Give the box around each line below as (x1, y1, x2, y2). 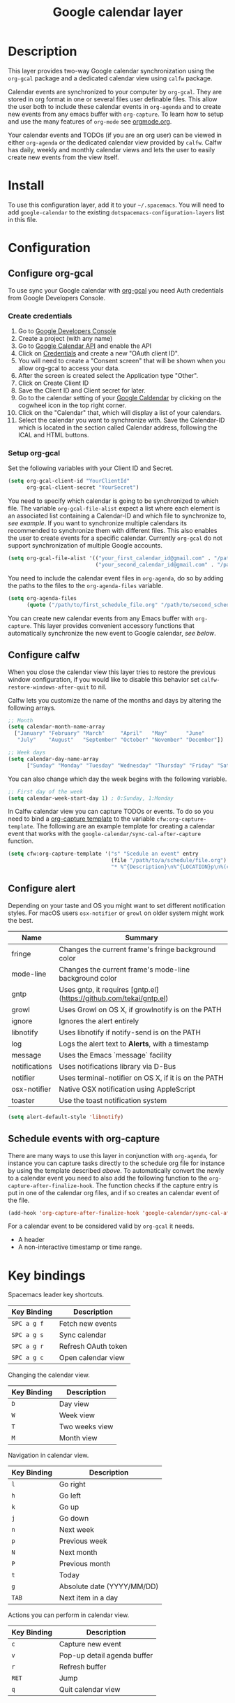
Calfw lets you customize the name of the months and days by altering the (8, 696, 222, 704)
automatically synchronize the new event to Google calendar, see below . (8, 629, 217, 637)
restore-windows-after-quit (8, 684, 90, 691)
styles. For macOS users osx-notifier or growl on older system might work (8, 909, 225, 917)
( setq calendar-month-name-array (8, 724, 105, 731)
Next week (59, 1525, 95, 1535)
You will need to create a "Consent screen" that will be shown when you (17, 357, 226, 365)
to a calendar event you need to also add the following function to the (8, 1174, 208, 1182)
